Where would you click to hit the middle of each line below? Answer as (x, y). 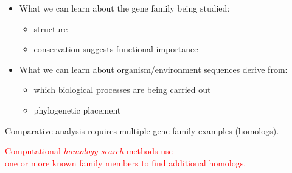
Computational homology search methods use (89, 151)
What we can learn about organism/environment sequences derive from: (153, 69)
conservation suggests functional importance (116, 49)
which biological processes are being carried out (122, 90)
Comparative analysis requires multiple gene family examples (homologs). (142, 130)
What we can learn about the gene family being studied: (124, 8)
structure (50, 28)
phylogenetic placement (77, 110)
